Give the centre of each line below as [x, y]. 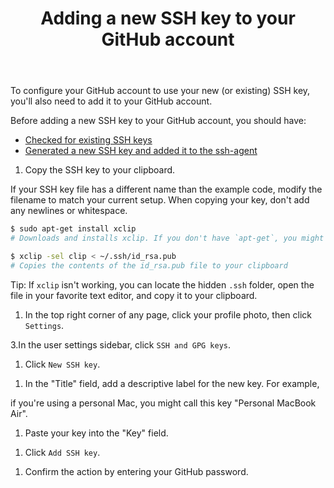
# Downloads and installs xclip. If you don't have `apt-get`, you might [167, 238]
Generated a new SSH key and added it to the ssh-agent [141, 151]
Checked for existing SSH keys [88, 140]
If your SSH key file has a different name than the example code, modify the [166, 189]
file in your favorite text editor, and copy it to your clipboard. [134, 295]
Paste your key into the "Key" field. [96, 433]
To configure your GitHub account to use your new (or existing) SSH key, [160, 91]
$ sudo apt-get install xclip [73, 229]
